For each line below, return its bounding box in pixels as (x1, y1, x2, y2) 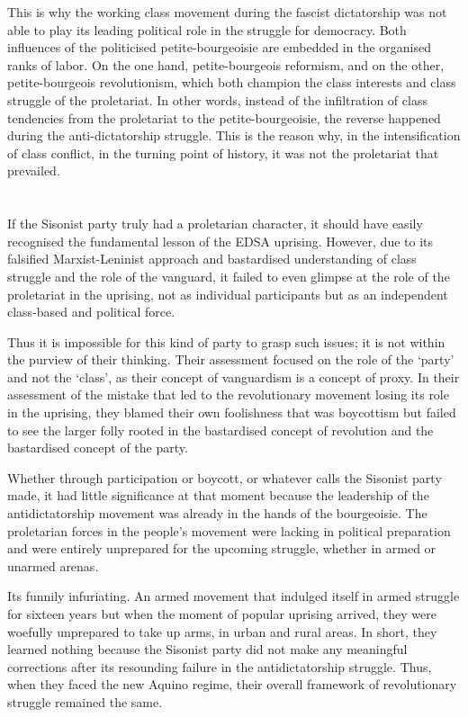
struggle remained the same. (7, 692, 163, 711)
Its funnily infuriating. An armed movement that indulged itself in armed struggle (7, 587, 460, 605)
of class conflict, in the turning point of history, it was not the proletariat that (7, 143, 439, 162)
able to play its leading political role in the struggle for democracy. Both (7, 20, 407, 39)
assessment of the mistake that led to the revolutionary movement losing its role (7, 385, 449, 404)
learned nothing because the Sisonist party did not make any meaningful (7, 640, 408, 659)
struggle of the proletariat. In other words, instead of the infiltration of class (7, 90, 427, 109)
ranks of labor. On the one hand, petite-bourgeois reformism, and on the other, (7, 55, 445, 74)
